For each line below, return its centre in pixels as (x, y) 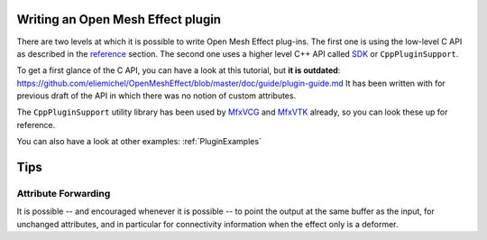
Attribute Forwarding (64, 194)
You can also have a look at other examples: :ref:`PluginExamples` (139, 142)
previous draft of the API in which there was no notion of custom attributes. (156, 96)
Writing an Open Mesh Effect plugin (119, 19)
